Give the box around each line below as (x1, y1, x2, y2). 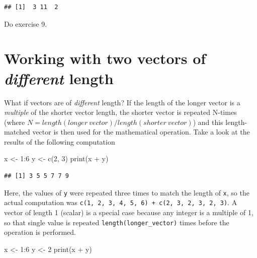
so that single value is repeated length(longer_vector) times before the (4, 217, 229, 227)
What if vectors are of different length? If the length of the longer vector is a (4, 97, 240, 107)
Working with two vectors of (4, 48, 206, 69)
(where (4, 116, 25, 127)
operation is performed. (4, 227, 76, 237)
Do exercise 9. (4, 18, 47, 29)
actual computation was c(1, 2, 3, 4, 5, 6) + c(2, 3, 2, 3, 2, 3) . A (4, 197, 237, 208)
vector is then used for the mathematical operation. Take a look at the (32, 126, 250, 137)
